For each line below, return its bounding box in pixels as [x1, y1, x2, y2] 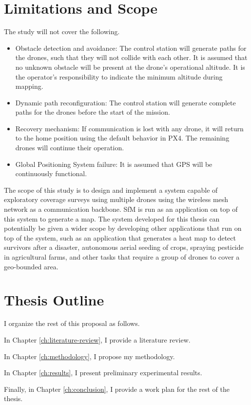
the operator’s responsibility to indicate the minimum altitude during [15, 71, 223, 81]
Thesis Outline [4, 290, 104, 310]
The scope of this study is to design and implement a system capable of [4, 184, 218, 195]
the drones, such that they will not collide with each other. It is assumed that [15, 52, 248, 62]
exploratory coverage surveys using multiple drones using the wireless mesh [4, 194, 229, 204]
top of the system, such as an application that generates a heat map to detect [4, 232, 236, 243]
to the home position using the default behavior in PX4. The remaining [15, 133, 230, 143]
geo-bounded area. [4, 261, 58, 271]
